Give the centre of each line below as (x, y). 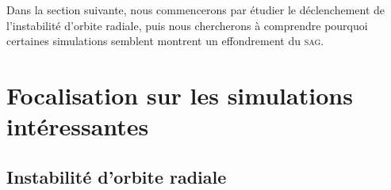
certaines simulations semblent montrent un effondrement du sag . (165, 41)
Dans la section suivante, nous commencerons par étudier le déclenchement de (196, 9)
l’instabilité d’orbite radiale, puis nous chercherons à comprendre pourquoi (187, 25)
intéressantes (78, 126)
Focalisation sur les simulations (180, 95)
